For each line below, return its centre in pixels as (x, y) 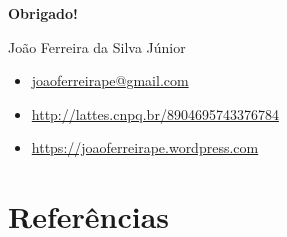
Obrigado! (43, 13)
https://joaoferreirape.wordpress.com (145, 147)
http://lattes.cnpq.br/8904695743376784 (155, 113)
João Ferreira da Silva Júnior (97, 46)
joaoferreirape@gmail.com (110, 80)
